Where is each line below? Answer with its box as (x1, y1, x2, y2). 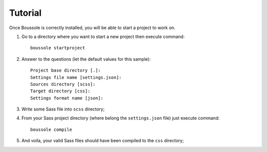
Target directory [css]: (30, 88, 90, 94)
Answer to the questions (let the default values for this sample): (21, 56, 151, 62)
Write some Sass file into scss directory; (21, 106, 105, 112)
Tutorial (9, 7, 42, 18)
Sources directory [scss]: (30, 81, 96, 87)
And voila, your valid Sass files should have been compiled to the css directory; (21, 138, 184, 144)
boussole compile (30, 126, 72, 132)
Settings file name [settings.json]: (30, 75, 122, 80)
